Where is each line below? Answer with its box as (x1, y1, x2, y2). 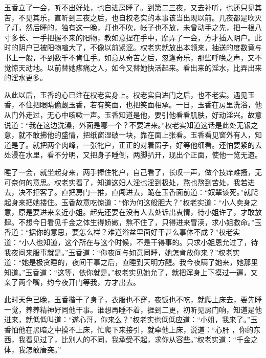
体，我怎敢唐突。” (4, 344, 61, 354)
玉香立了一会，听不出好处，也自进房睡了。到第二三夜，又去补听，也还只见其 (4, 2, 262, 12)
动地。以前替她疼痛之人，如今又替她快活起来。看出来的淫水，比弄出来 (25, 62, 262, 73)
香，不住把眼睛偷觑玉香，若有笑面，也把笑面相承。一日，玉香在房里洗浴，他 (4, 99, 262, 110)
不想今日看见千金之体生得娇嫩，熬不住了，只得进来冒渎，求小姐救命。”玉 (18, 216, 262, 227)
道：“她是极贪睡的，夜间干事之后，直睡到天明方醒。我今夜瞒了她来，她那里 (4, 257, 258, 267)
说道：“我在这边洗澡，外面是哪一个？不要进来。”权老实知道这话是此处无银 (4, 119, 251, 130)
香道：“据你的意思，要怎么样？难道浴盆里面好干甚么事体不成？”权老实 (4, 227, 240, 237)
